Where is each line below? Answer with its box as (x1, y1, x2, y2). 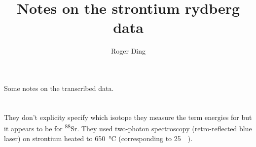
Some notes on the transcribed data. (4, 83, 114, 93)
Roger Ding (110, 46, 146, 56)
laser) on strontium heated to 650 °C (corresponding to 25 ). (4, 133, 193, 143)
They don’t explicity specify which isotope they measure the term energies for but (4, 112, 252, 122)
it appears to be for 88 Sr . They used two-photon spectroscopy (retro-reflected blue (4, 122, 252, 133)
